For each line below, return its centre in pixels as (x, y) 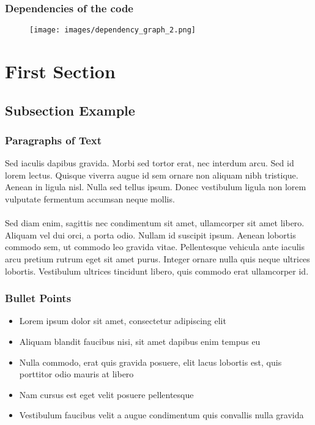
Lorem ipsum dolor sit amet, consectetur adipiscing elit (123, 321)
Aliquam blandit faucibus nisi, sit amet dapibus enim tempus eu (140, 341)
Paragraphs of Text (54, 140)
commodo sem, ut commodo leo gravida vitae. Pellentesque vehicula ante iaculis (155, 247)
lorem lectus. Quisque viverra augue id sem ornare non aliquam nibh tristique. (152, 175)
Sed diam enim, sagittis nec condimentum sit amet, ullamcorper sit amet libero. (155, 223)
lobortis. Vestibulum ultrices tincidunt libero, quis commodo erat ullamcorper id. (157, 271)
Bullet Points (38, 298)
